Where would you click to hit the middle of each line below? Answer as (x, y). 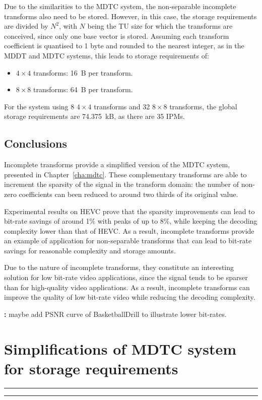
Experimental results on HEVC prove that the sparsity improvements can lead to (129, 211)
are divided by (26, 26)
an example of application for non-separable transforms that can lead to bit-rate (128, 241)
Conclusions (36, 143)
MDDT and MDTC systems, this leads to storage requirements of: (107, 55)
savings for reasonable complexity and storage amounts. (90, 250)
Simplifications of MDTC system (120, 348)
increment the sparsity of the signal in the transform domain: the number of (122, 184)
